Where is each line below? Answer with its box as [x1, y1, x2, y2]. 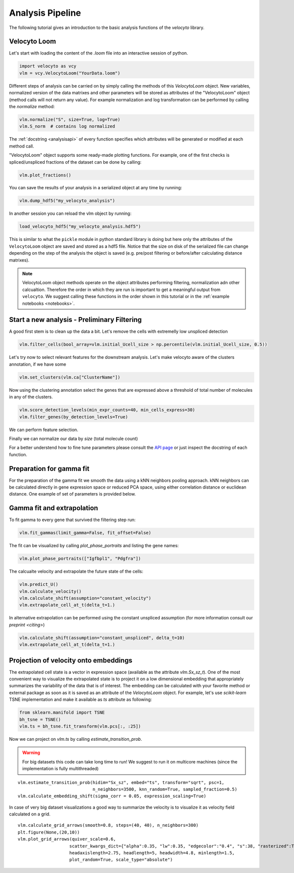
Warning [22, 750, 40, 756]
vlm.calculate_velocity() [19, 588, 82, 594]
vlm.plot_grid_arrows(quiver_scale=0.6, [18, 836, 116, 842]
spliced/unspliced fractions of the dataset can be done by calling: [9, 159, 142, 165]
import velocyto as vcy [19, 63, 77, 69]
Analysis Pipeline [9, 7, 81, 18]
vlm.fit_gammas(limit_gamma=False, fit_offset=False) [19, 530, 151, 536]
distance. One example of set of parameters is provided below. [9, 491, 136, 497]
